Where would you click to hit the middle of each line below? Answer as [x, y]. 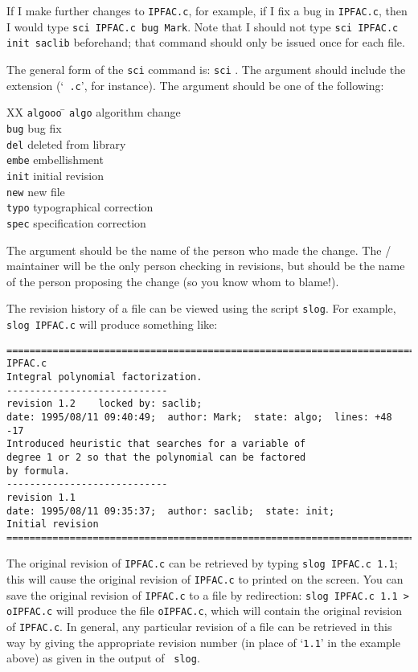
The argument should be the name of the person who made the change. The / [199, 250]
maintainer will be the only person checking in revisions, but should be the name [206, 266]
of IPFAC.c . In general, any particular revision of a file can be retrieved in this [199, 627]
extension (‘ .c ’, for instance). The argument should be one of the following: [195, 85]
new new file [36, 191]
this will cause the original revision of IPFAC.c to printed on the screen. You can [205, 579]
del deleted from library [66, 143]
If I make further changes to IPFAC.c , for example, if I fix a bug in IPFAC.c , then [207, 10]
